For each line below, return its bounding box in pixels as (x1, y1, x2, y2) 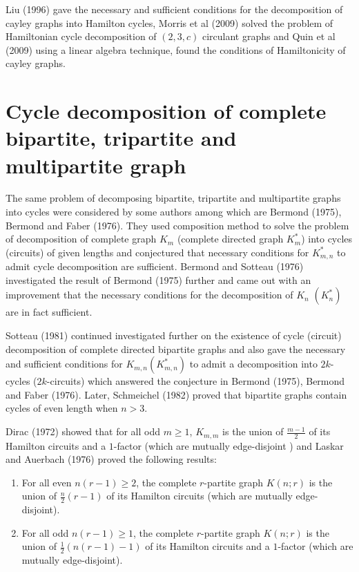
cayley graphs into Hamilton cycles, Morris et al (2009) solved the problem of (6, 15, 333, 30)
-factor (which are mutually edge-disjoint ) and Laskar (113, 438, 344, 452)
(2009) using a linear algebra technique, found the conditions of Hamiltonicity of (6, 42, 346, 57)
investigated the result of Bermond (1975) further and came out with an (6, 272, 311, 287)
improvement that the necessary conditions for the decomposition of (6, 287, 293, 302)
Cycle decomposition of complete (6, 97, 327, 125)
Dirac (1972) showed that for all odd (6, 424, 160, 439)
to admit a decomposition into (189, 356, 318, 371)
